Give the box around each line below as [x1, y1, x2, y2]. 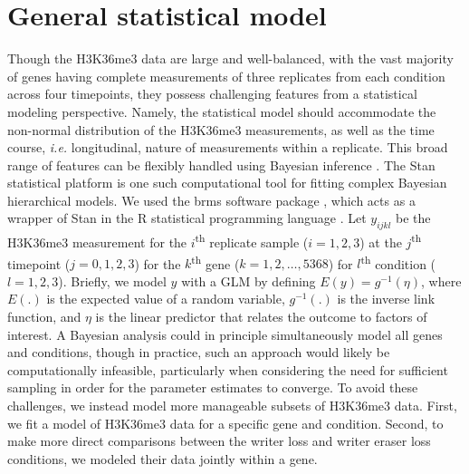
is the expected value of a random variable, [46, 289, 285, 308]
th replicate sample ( [195, 230, 309, 251]
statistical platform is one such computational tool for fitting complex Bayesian [7, 173, 447, 192]
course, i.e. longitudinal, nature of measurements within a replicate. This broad [7, 138, 448, 157]
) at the [359, 232, 402, 251]
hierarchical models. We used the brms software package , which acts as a [7, 190, 416, 209]
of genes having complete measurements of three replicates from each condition [7, 66, 445, 85]
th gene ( [191, 251, 240, 273]
